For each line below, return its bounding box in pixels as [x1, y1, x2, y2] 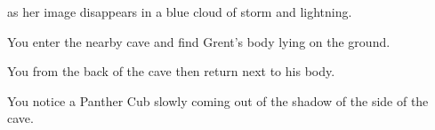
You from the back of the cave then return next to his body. [7, 62, 335, 80]
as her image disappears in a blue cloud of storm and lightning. [7, 3, 352, 20]
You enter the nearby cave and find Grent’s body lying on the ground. [7, 32, 391, 50]
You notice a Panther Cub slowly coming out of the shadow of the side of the [7, 91, 429, 110]
